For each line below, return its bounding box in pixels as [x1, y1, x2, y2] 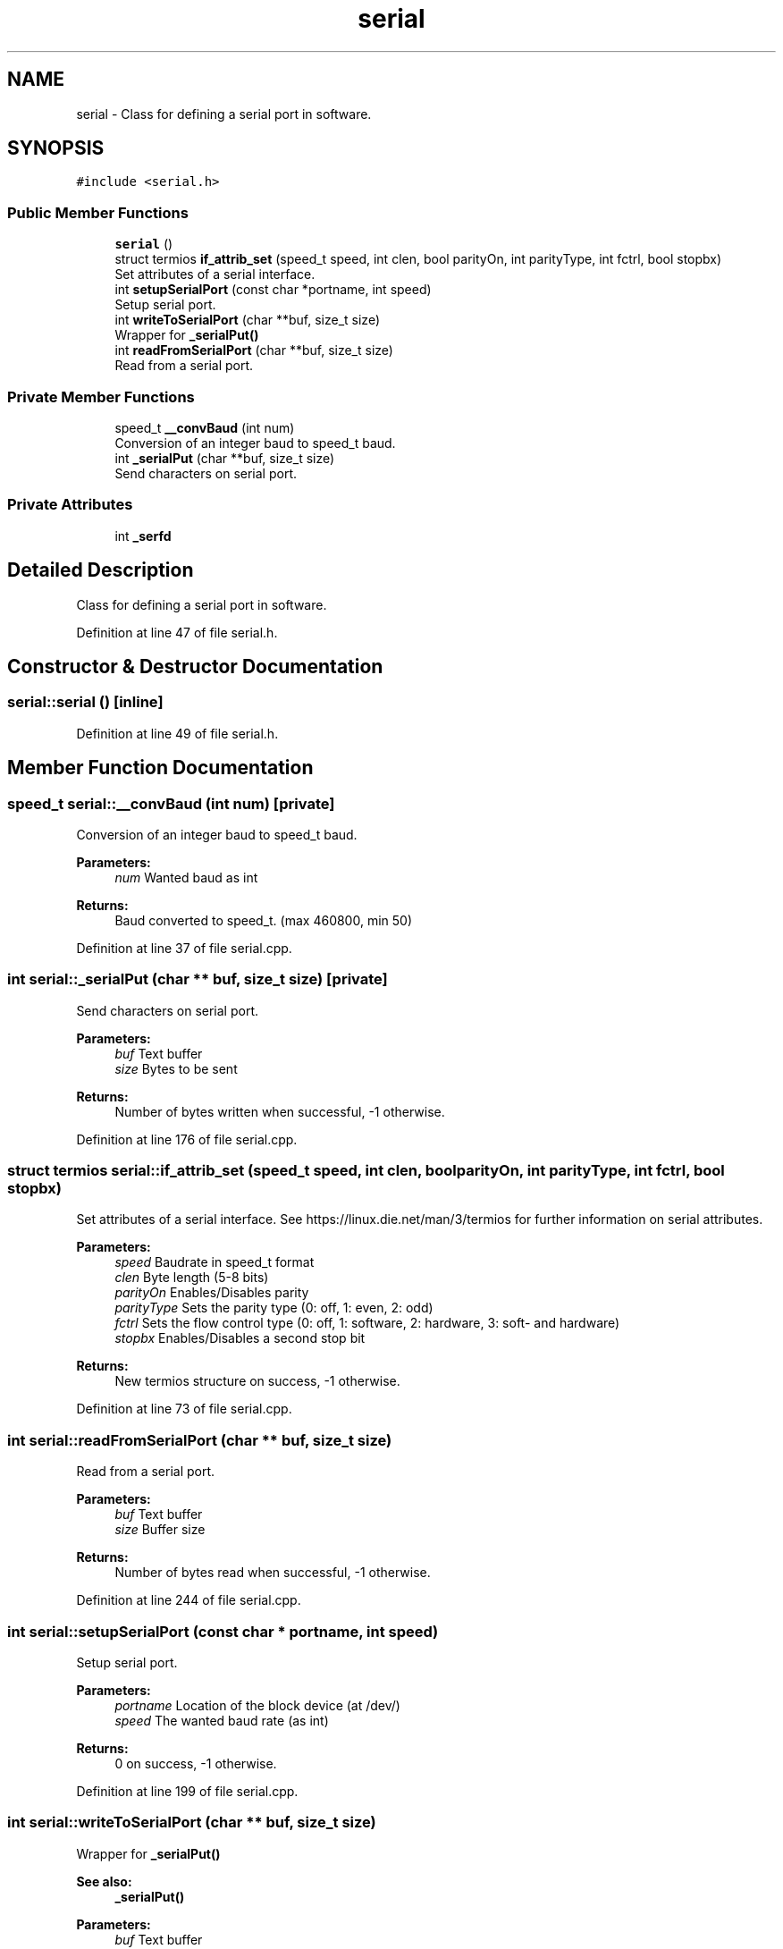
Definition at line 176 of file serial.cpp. [76, 1131, 298, 1147]
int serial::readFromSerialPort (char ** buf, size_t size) [7, 1430, 392, 1449]
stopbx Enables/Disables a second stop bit [114, 1330, 366, 1346]
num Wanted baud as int [114, 869, 258, 885]
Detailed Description [7, 559, 194, 582]
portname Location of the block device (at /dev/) [114, 1697, 400, 1713]
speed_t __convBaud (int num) [114, 419, 295, 435]
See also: [76, 1873, 132, 1889]
